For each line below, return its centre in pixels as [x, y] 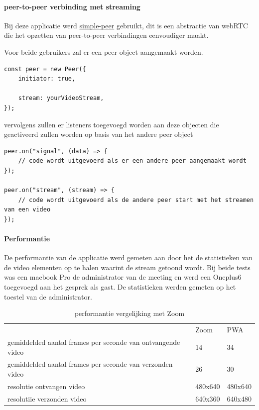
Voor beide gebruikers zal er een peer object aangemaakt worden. [104, 51]
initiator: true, [47, 79]
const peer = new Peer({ [45, 69]
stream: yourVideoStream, [61, 98]
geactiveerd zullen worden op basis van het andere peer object [99, 134]
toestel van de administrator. [48, 296]
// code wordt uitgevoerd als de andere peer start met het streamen [136, 200]
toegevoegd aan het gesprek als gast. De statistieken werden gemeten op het [120, 287]
